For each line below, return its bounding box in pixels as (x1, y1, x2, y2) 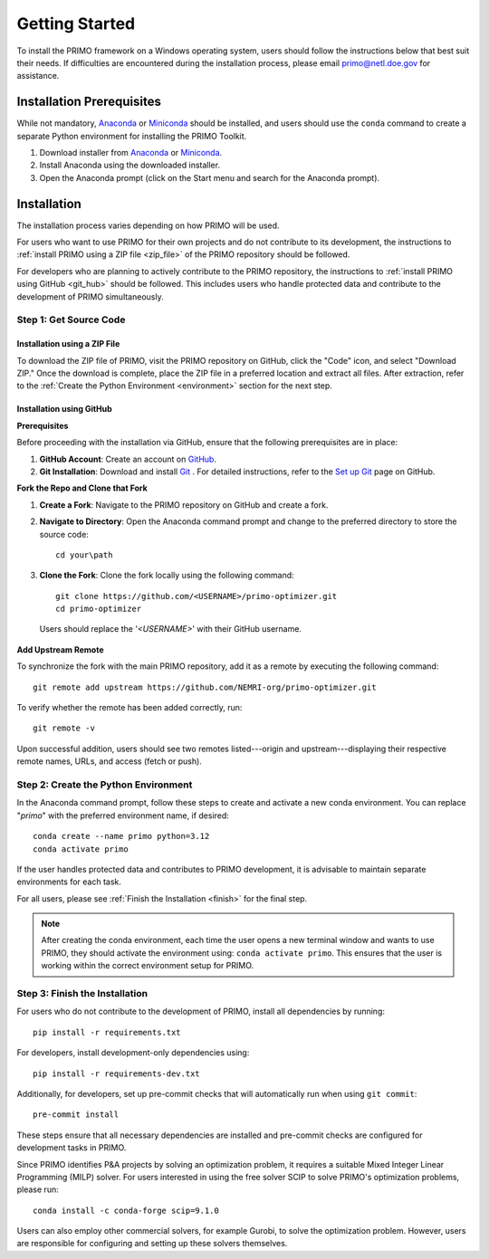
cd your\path (55, 549, 113, 560)
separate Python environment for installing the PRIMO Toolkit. (16, 130, 247, 141)
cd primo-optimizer (55, 604, 142, 615)
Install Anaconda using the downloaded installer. (39, 159, 221, 171)
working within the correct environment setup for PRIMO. (41, 960, 254, 971)
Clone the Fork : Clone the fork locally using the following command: (39, 570, 294, 581)
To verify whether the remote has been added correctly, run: (16, 702, 243, 713)
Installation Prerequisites (16, 94, 162, 110)
